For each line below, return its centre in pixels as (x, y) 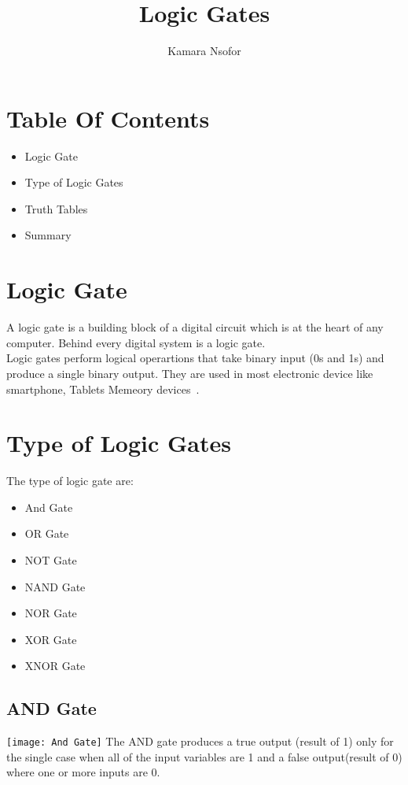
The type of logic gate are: (70, 481)
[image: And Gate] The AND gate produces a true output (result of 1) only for (200, 741)
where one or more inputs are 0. (83, 772)
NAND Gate (55, 586)
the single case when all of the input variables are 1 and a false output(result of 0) (204, 756)
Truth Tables (56, 208)
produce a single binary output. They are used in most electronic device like (190, 373)
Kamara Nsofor (204, 51)
